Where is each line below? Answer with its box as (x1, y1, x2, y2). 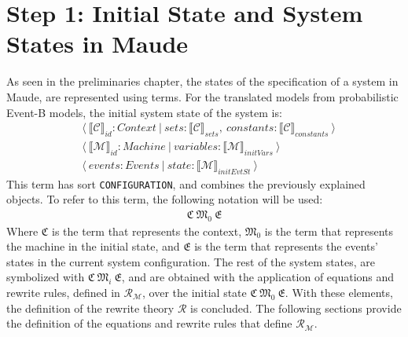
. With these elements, (285, 284, 393, 301)
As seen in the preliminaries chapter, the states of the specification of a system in (6, 73, 399, 90)
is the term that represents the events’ (194, 238, 378, 255)
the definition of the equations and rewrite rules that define (6, 315, 292, 332)
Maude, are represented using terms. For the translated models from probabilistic (6, 88, 399, 104)
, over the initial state (142, 284, 247, 301)
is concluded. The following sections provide (190, 299, 402, 316)
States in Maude (6, 27, 189, 60)
